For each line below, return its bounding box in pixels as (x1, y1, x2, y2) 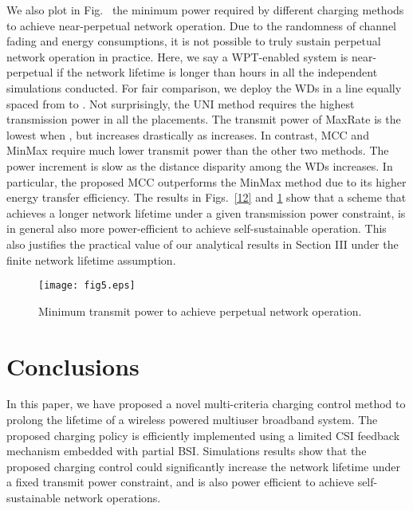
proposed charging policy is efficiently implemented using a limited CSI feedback (6, 426, 400, 443)
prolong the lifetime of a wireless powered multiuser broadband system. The (6, 411, 378, 428)
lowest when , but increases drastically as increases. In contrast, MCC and (6, 126, 369, 143)
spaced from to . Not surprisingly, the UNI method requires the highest (6, 95, 355, 112)
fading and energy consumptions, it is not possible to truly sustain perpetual (6, 33, 381, 49)
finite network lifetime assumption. (6, 251, 176, 268)
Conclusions (6, 349, 140, 382)
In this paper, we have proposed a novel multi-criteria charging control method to (6, 395, 406, 412)
